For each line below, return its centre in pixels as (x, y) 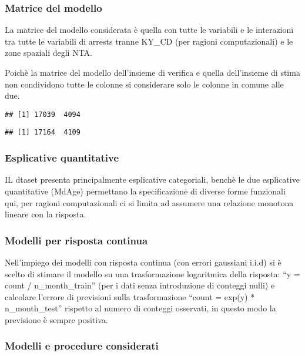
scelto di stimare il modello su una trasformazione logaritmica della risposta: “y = (152, 273)
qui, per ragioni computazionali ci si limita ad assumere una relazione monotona (149, 202)
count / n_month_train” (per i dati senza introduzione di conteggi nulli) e (140, 285)
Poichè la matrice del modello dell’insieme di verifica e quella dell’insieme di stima (152, 72)
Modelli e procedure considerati (82, 346)
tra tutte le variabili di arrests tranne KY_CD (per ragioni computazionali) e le (149, 41)
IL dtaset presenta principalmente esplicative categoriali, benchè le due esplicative (152, 179)
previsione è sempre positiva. (56, 319)
